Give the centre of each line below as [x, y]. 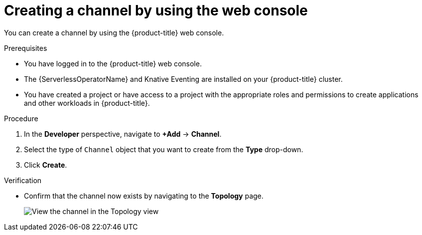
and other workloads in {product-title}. [87, 103]
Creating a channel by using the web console [156, 10]
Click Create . [46, 165]
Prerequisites [26, 48]
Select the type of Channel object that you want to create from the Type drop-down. [164, 149]
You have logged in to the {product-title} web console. [113, 63]
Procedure [21, 118]
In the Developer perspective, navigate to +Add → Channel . [123, 134]
